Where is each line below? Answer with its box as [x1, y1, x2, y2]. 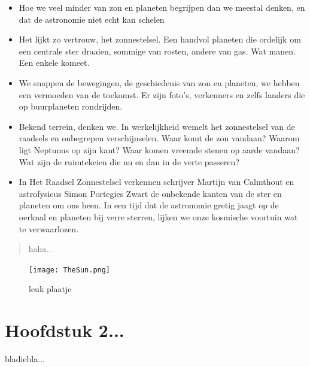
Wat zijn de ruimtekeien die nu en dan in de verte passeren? [19, 155, 239, 168]
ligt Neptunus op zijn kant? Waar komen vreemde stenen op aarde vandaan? [19, 143, 300, 156]
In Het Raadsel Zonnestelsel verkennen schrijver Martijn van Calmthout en [19, 175, 294, 188]
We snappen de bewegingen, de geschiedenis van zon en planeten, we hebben [19, 76, 300, 89]
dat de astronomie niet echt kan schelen [19, 13, 165, 25]
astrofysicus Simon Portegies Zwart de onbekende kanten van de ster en [19, 187, 282, 199]
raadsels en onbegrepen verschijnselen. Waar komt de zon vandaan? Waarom [19, 132, 300, 144]
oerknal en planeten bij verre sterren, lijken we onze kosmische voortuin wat [19, 210, 298, 223]
